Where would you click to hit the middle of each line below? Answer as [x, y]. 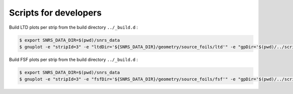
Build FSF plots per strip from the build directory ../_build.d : [73, 59]
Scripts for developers [55, 13]
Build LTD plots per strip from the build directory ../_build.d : [73, 27]
